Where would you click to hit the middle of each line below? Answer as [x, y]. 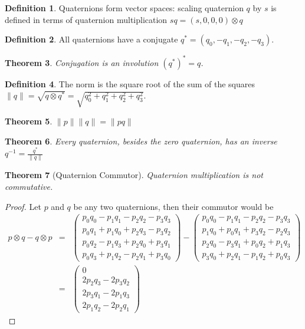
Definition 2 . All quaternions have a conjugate [91, 39]
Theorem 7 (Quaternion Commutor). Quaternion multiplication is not [134, 175]
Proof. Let [23, 206]
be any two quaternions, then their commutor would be [173, 206]
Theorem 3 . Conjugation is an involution [82, 62]
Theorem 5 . [29, 121]
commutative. [29, 186]
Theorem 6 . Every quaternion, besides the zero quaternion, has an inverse [141, 141]
